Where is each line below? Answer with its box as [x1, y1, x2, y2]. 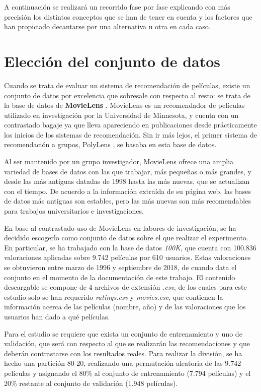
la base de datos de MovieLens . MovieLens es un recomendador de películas [4, 100, 245, 110]
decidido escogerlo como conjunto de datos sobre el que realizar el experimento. [4, 232, 248, 243]
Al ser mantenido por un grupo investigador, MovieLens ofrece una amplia [4, 156, 234, 167]
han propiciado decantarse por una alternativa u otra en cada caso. [4, 21, 211, 32]
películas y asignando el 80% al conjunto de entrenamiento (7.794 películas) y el [4, 367, 251, 378]
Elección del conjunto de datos [4, 50, 221, 71]
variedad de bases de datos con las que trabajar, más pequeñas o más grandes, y [4, 166, 251, 176]
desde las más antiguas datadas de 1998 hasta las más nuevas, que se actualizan [4, 176, 250, 186]
